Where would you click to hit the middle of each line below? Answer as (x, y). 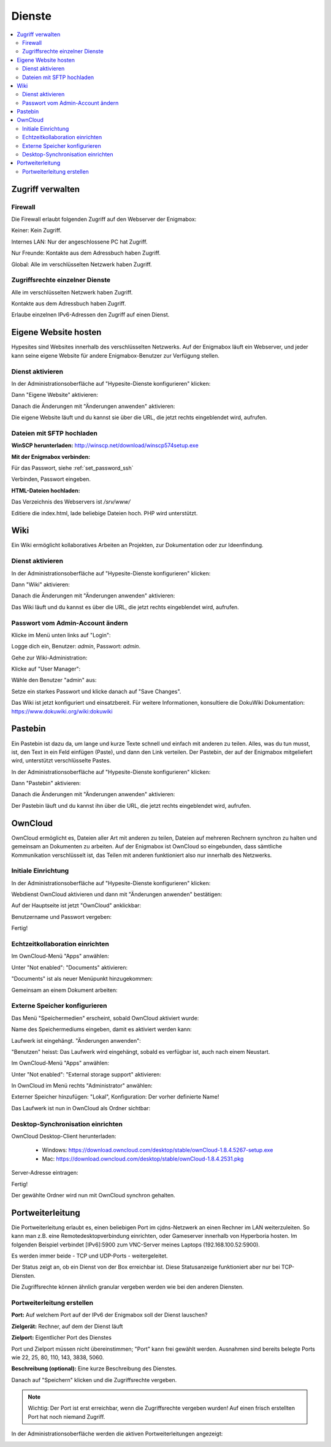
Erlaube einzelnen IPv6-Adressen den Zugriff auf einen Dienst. (90, 315)
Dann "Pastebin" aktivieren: (46, 783)
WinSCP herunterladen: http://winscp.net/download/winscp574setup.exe (105, 445)
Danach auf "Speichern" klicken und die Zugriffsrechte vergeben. (94, 1380)
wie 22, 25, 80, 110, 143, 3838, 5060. (58, 1357)
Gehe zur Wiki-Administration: (49, 658)
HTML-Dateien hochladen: (46, 490)
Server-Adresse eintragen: (45, 1173)
